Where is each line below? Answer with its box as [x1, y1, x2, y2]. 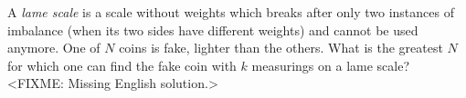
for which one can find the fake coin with [7, 55, 237, 74]
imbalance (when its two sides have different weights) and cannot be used [7, 20, 418, 39]
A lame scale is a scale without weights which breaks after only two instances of [7, 3, 454, 21]
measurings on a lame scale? [251, 55, 410, 74]
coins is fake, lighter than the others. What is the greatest [119, 38, 443, 57]
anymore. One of [7, 38, 101, 57]
